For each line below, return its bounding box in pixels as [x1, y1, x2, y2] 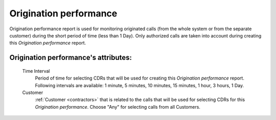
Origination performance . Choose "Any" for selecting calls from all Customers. [35, 104, 200, 110]
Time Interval [22, 68, 50, 74]
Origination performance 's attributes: [9, 53, 132, 62]
